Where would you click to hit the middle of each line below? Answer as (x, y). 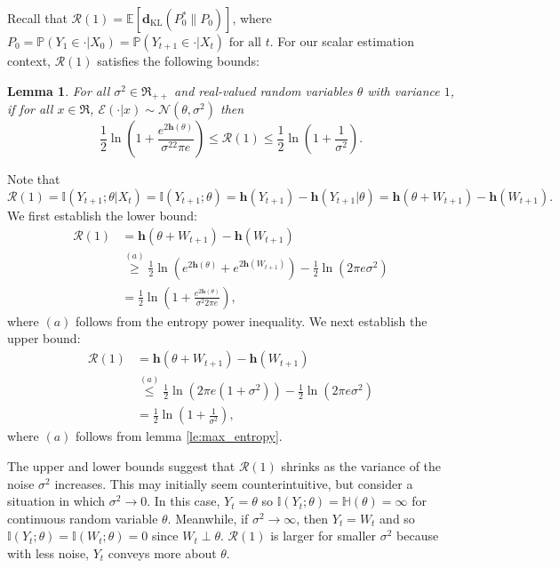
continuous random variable (83, 518)
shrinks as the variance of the (361, 465)
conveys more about (162, 552)
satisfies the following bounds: (178, 60)
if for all (30, 109)
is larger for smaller (323, 536)
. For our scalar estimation (342, 41)
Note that (34, 179)
